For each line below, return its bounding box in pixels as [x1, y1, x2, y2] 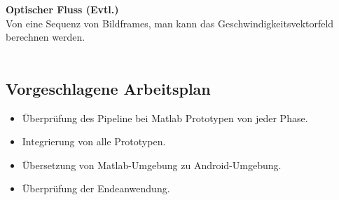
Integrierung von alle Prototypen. [22, 134, 166, 149]
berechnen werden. [6, 29, 85, 44]
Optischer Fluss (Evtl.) [6, 2, 119, 16]
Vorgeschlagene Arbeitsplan [6, 77, 211, 99]
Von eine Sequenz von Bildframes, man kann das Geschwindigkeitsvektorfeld [6, 15, 334, 30]
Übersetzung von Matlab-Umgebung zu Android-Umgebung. [22, 157, 282, 172]
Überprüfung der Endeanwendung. [22, 181, 170, 196]
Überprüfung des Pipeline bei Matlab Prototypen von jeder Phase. [22, 110, 308, 125]
